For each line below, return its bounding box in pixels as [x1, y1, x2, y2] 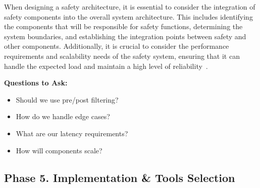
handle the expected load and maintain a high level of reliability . [4, 60, 208, 71]
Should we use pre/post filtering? [16, 94, 119, 105]
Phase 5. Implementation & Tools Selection [4, 169, 235, 185]
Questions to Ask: [4, 77, 68, 88]
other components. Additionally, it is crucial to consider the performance [4, 41, 229, 51]
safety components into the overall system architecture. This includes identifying [4, 11, 253, 22]
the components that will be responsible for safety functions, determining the [4, 21, 243, 32]
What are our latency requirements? [16, 128, 128, 138]
